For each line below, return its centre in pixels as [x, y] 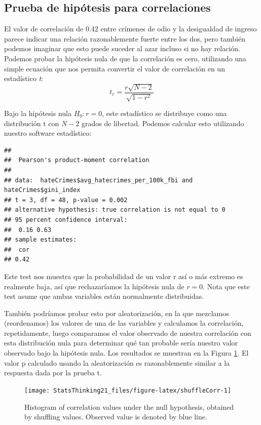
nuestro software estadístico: [48, 133]
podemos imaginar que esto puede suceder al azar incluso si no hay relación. [122, 48]
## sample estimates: [41, 240]
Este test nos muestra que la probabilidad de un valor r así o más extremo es [124, 276]
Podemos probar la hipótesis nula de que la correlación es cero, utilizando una [125, 58]
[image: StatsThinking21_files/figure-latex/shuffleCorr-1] [128, 390]
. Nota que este [226, 286]
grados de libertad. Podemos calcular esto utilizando [163, 123]
